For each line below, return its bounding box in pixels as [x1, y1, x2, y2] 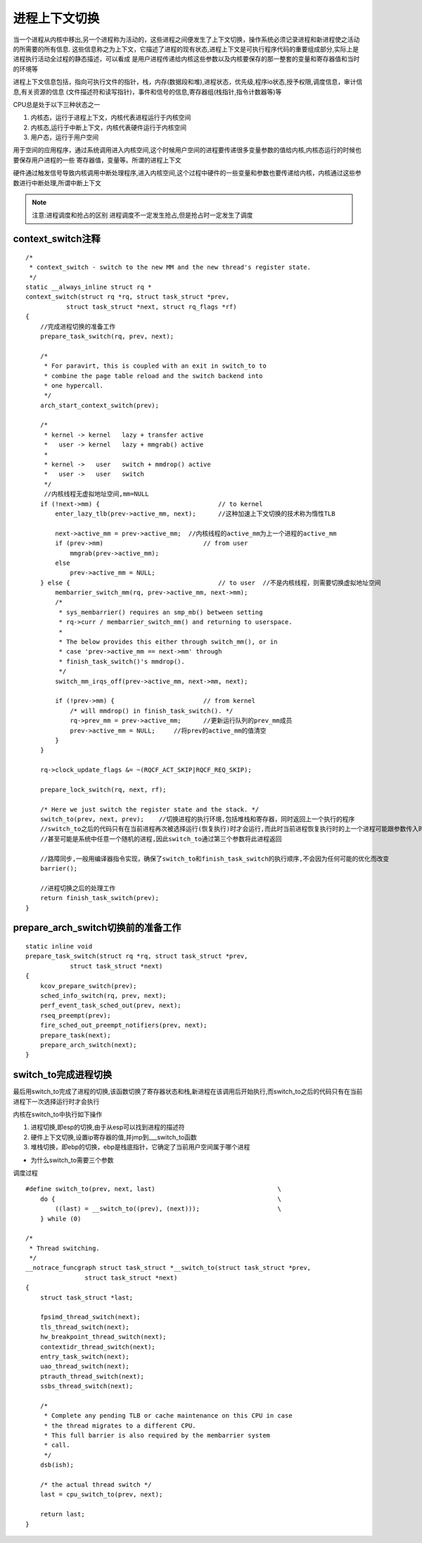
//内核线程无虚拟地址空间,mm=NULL [44, 490, 149, 498]
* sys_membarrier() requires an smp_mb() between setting [58, 608, 263, 616]
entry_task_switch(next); [39, 1352, 130, 1361]
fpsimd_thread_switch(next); [39, 1313, 141, 1321]
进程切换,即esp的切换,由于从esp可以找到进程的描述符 [30, 1123, 186, 1132]
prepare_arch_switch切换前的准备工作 [13, 922, 181, 934]
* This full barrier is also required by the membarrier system [44, 1432, 271, 1439]
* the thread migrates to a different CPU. [44, 1421, 196, 1430]
